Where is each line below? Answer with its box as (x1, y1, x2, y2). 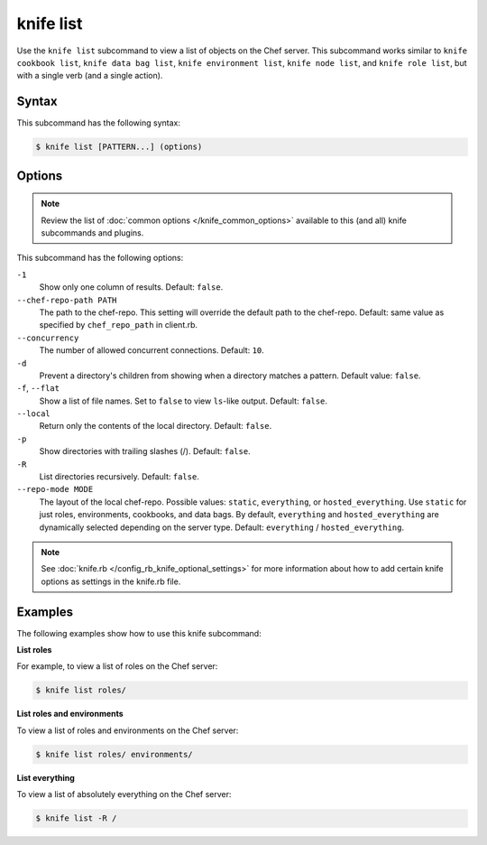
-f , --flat (16, 383, 60, 394)
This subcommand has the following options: (16, 253, 184, 264)
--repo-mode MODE (16, 484, 94, 495)
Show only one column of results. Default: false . (39, 282, 224, 292)
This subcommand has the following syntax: (16, 117, 180, 128)
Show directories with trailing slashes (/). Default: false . (39, 446, 252, 457)
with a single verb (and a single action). (16, 70, 163, 81)
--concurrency (16, 332, 79, 343)
